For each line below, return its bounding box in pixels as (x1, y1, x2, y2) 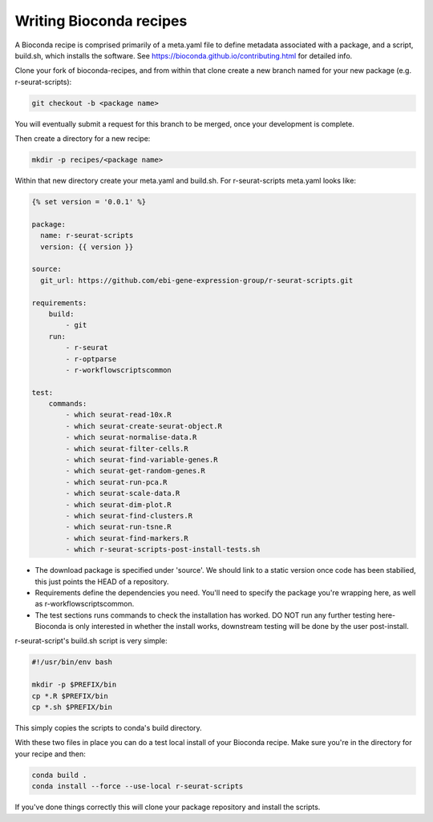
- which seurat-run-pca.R (65, 477, 168, 486)
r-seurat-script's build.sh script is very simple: (14, 636, 168, 646)
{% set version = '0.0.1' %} (31, 197, 147, 207)
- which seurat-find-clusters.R (65, 511, 192, 520)
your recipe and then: (14, 749, 86, 759)
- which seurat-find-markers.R (65, 534, 188, 542)
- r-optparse (65, 354, 117, 364)
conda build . (31, 770, 87, 780)
